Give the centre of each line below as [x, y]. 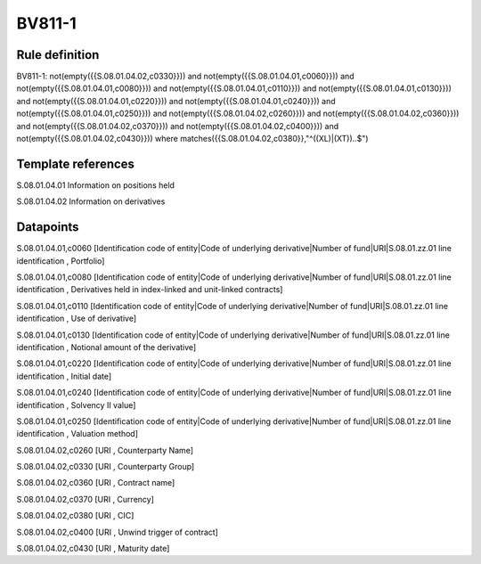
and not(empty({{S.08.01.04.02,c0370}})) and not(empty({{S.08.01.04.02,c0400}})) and [178, 126]
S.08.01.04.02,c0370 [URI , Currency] [86, 499]
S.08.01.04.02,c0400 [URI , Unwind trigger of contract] [117, 532]
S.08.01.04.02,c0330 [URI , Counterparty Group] [106, 467]
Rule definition [58, 55]
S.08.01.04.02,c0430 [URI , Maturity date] [93, 549]
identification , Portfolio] [61, 261]
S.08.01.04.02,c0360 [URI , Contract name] [96, 483]
